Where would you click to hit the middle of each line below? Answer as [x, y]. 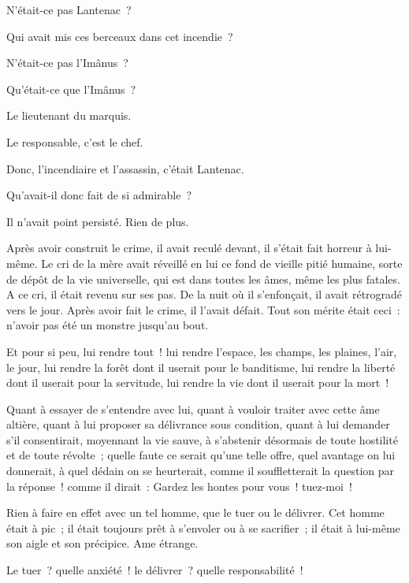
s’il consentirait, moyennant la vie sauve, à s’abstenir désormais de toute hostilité [202, 439]
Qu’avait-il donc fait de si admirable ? [99, 195]
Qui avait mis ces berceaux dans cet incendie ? [120, 36]
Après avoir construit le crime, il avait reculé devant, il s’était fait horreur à [189, 248]
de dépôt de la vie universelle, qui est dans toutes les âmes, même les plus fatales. [203, 279]
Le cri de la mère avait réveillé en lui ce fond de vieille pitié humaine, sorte [222, 263]
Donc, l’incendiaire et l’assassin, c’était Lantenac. [125, 168]
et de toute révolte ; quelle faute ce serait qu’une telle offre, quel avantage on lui [201, 455]
